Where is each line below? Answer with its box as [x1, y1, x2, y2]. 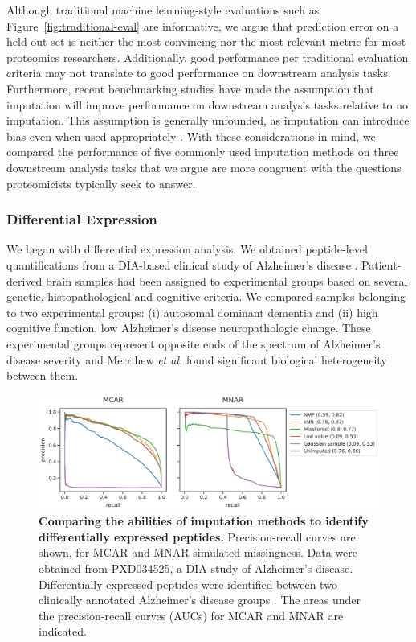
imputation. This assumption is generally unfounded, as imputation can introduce [6, 112, 410, 129]
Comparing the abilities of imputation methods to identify [39, 512, 369, 529]
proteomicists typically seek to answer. [6, 175, 196, 191]
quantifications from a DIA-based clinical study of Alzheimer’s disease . [6, 256, 358, 273]
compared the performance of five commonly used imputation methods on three [6, 143, 399, 160]
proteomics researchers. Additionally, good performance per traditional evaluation [6, 48, 409, 65]
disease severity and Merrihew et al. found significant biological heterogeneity [6, 351, 387, 368]
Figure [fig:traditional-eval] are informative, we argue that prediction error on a [6, 17, 399, 34]
